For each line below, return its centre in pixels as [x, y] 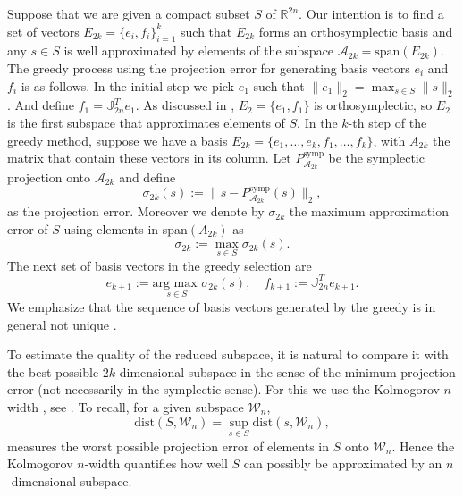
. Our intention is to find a [371, 13]
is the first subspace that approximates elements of [146, 122]
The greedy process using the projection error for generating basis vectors [209, 67]
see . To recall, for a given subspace [147, 406]
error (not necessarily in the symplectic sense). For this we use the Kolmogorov [223, 389]
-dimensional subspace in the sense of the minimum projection [286, 371]
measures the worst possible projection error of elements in [168, 446]
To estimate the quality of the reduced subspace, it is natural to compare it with [228, 354]
